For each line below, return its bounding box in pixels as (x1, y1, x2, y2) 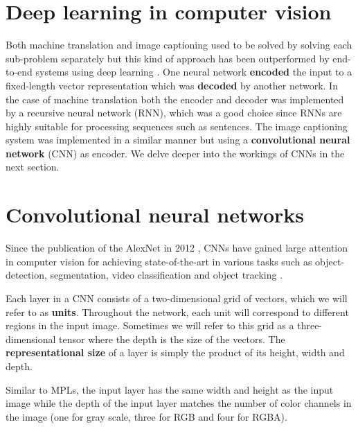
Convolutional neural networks (6, 200, 304, 229)
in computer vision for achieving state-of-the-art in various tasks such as (6, 254, 312, 268)
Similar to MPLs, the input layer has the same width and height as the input (6, 382, 334, 396)
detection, (6, 268, 47, 282)
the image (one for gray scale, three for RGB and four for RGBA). (6, 409, 287, 423)
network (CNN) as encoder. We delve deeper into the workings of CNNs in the (6, 146, 345, 160)
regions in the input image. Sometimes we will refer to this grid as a (6, 318, 294, 333)
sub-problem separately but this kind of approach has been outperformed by (6, 51, 330, 65)
